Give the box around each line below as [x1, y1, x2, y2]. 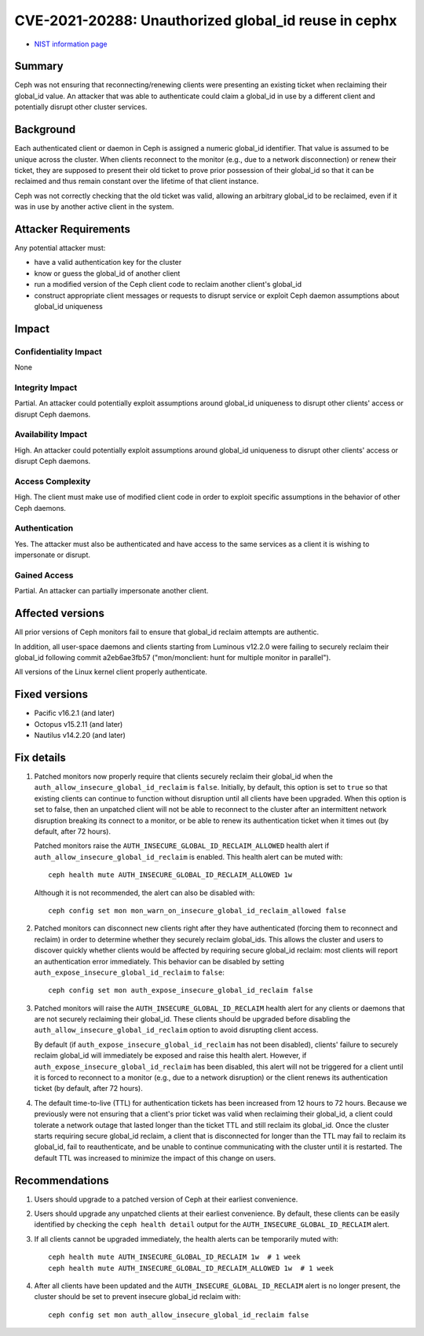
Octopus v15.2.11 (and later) [34, 719, 123, 729]
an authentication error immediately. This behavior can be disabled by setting [34, 956, 284, 966]
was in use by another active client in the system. [14, 202, 174, 211]
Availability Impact [14, 429, 88, 440]
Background [14, 123, 76, 137]
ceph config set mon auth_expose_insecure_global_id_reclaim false [48, 986, 313, 995]
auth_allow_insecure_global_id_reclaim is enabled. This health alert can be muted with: [34, 852, 343, 861]
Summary [14, 60, 64, 73]
